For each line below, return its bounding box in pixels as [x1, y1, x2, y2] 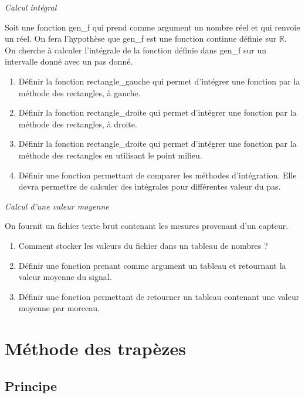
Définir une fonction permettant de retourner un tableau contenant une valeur [18, 290, 300, 302]
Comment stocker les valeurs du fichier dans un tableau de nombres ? [18, 239, 268, 251]
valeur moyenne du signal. [18, 271, 112, 283]
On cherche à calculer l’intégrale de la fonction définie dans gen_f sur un [5, 43, 267, 56]
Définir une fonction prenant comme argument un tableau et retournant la [18, 259, 286, 271]
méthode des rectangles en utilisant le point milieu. [18, 149, 202, 161]
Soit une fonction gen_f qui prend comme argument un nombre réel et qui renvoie [5, 21, 300, 33]
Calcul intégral [5, 1, 57, 13]
